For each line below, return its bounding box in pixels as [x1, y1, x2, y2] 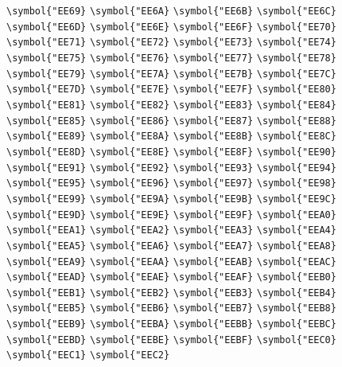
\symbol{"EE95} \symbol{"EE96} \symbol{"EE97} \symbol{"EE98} [6, 178, 336, 189]
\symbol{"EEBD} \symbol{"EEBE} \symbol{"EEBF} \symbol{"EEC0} [6, 334, 336, 346]
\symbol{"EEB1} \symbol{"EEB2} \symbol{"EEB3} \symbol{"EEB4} [6, 287, 336, 299]
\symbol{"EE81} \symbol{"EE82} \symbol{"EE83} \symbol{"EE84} [6, 99, 336, 111]
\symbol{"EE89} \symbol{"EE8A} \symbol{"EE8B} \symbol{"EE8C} [6, 131, 336, 143]
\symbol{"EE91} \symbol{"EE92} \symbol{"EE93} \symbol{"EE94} [6, 162, 336, 174]
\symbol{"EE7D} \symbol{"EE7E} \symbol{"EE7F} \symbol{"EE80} [6, 84, 336, 96]
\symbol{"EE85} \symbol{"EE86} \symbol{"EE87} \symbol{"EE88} [6, 115, 336, 127]
